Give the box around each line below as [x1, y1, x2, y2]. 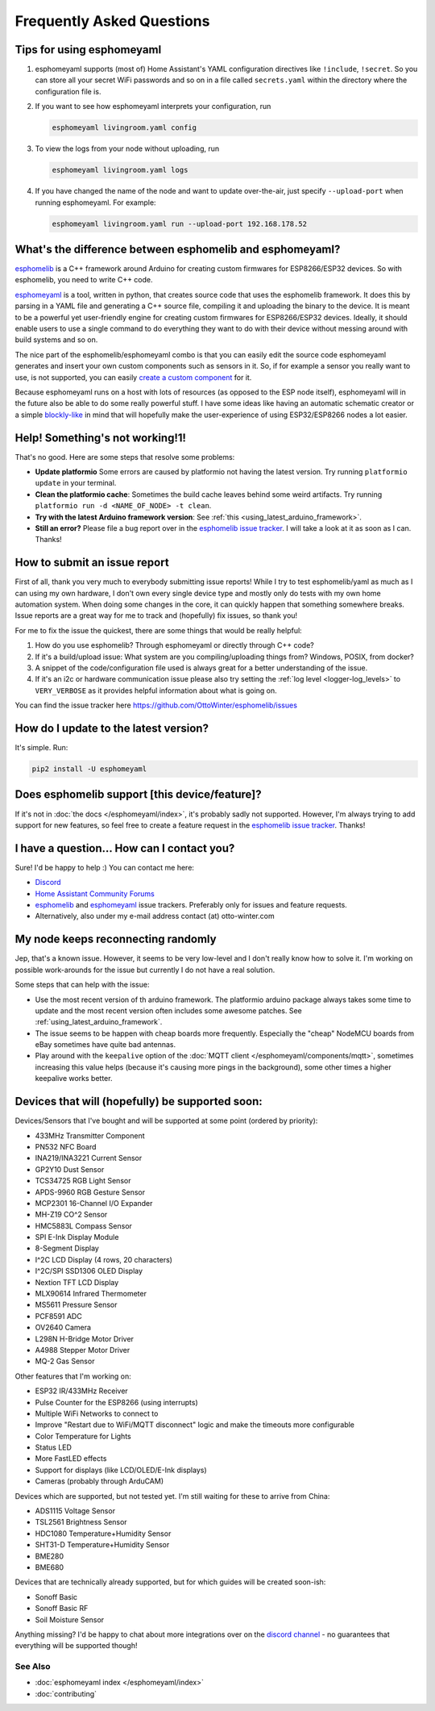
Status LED [35, 1442, 72, 1452]
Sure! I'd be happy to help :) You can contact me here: [14, 862, 195, 872]
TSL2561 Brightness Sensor [35, 1517, 128, 1527]
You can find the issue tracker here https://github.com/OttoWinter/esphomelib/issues [14, 700, 298, 710]
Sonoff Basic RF [35, 1604, 89, 1613]
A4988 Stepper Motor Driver [35, 1345, 130, 1354]
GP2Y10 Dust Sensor [35, 1164, 105, 1174]
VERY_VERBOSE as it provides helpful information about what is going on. [35, 686, 277, 695]
